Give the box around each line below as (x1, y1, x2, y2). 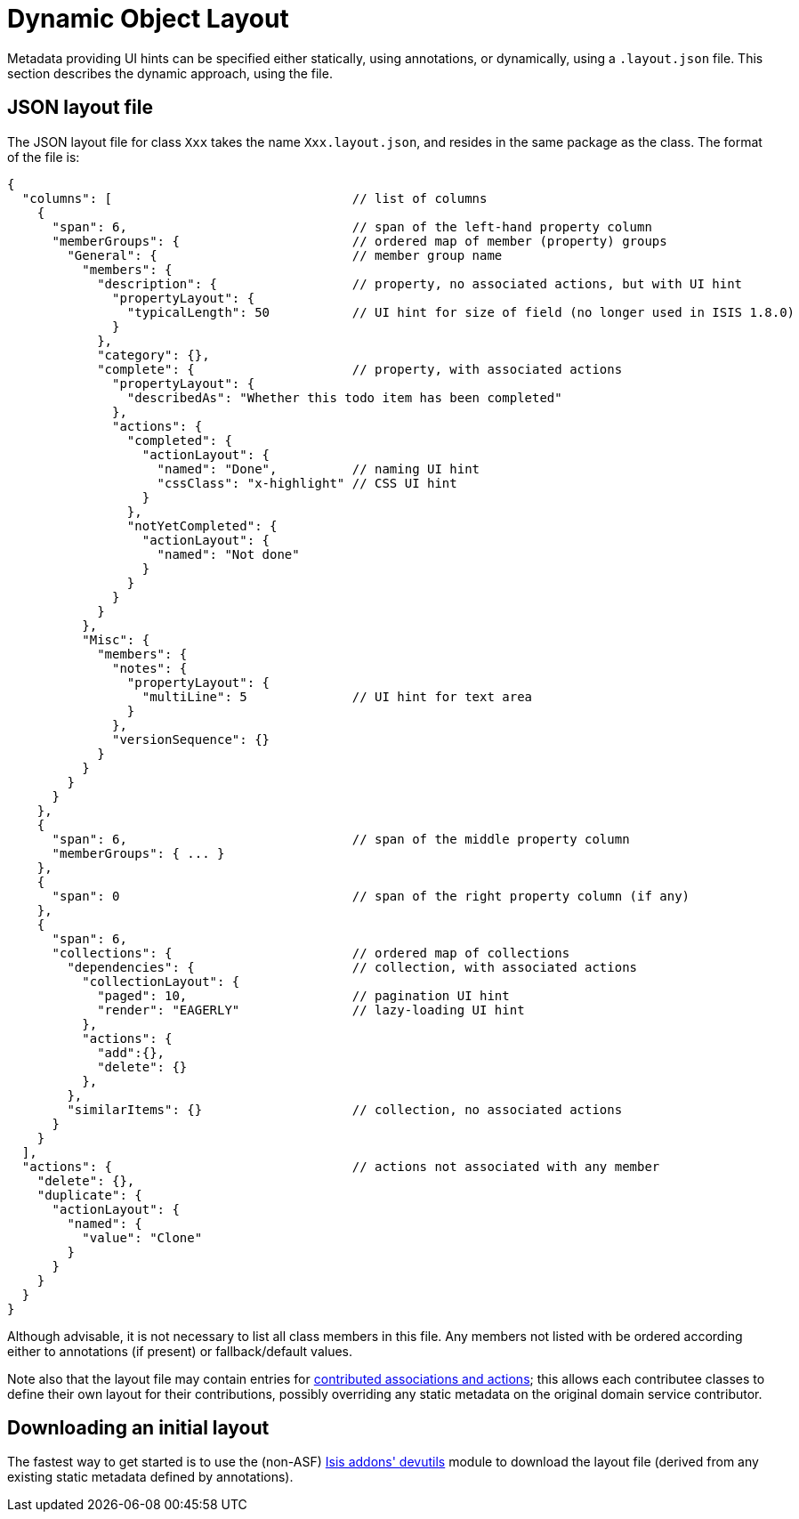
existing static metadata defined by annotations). (7, 1469, 294, 1485)
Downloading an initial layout (7, 1417, 270, 1440)
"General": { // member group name (67, 247, 503, 263)
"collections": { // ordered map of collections (52, 945, 570, 960)
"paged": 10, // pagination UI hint (97, 988, 510, 1003)
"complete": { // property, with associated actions (97, 361, 623, 376)
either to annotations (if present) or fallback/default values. (7, 1343, 353, 1359)
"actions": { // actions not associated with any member (21, 1159, 660, 1174)
